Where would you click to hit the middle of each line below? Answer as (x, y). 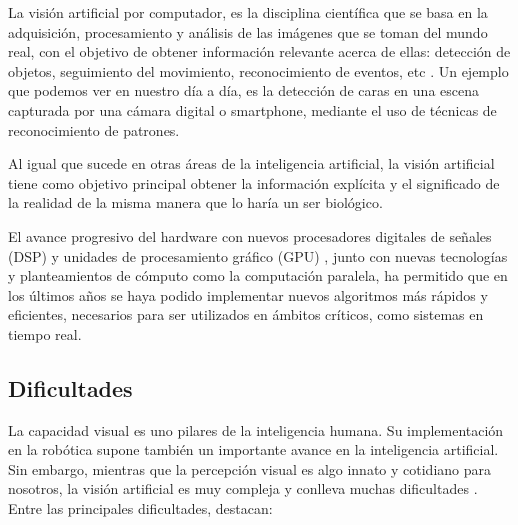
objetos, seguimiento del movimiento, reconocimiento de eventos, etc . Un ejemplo (258, 70)
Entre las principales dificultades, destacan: (140, 508)
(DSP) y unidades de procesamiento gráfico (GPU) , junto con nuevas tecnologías (258, 255)
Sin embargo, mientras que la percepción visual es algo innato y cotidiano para (250, 468)
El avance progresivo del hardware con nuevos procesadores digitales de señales (250, 235)
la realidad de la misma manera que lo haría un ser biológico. (195, 202)
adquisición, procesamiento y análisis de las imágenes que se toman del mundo (248, 31)
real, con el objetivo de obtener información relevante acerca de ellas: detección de (259, 51)
